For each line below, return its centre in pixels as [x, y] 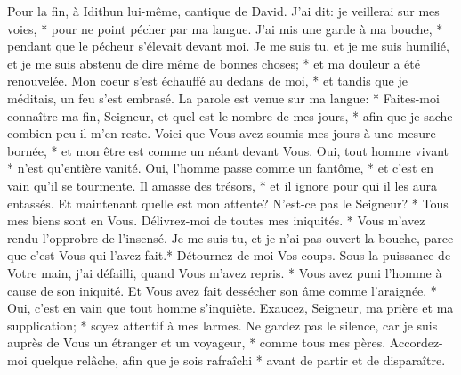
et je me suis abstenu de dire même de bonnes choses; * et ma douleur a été [214, 63]
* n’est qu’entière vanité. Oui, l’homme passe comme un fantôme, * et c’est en [220, 168]
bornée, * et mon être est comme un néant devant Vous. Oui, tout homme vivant [228, 150]
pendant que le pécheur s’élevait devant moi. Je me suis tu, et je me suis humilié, [228, 46]
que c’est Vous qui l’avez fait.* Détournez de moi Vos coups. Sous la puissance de [229, 255]
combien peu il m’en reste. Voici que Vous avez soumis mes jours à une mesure [222, 133]
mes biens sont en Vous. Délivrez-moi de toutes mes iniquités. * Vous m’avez [216, 220]
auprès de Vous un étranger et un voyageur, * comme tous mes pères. [197, 342]
